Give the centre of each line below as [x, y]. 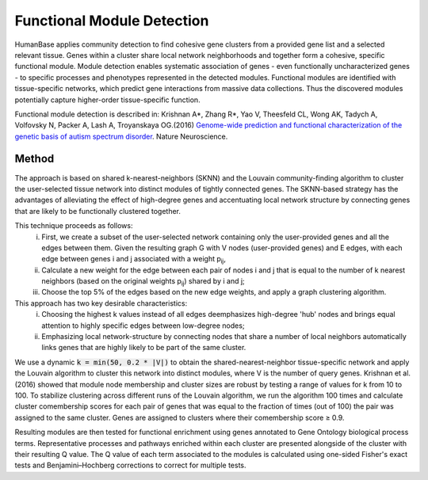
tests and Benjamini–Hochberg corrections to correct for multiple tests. [130, 465]
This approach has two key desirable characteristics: [101, 303]
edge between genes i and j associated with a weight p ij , [134, 260]
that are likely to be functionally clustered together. [98, 211]
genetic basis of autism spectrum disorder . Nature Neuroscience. [121, 136]
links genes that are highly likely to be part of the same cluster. [144, 348]
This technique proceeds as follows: [74, 226]
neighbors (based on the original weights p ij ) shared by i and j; [143, 282]
